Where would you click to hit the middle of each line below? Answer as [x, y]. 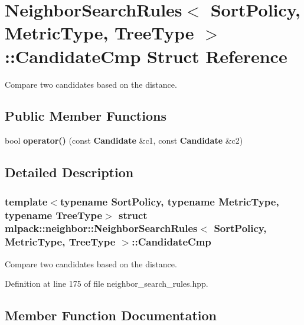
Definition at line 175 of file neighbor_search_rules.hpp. [107, 283]
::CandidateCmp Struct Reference [146, 56]
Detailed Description [69, 172]
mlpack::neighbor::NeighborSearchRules [101, 228]
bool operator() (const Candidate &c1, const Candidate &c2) [124, 140]
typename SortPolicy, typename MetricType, [169, 201]
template [26, 201]
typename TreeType [54, 215]
